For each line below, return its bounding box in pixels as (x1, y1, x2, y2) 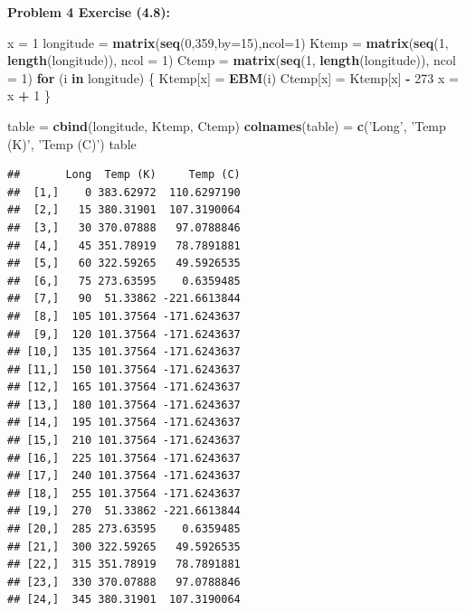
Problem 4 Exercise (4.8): (7, 3, 171, 21)
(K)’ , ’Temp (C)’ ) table (7, 134, 137, 153)
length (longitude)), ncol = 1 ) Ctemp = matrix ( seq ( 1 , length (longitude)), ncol (7, 51, 456, 70)
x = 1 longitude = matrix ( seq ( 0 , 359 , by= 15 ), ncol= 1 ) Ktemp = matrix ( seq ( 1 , (7, 33, 449, 52)
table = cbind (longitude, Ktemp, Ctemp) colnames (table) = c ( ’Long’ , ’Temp (7, 116, 446, 135)
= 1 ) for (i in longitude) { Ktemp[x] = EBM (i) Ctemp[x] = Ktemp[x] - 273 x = (7, 68, 459, 87)
